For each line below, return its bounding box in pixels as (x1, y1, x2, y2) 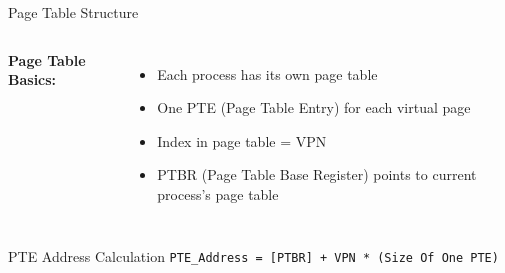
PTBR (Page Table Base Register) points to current (157, 164, 477, 185)
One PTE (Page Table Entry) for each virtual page (157, 97, 471, 118)
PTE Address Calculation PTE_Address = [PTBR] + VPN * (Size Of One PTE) (8, 245, 499, 266)
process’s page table (157, 183, 279, 204)
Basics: (8, 69, 57, 90)
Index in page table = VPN (157, 130, 327, 151)
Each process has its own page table (157, 63, 378, 84)
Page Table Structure (8, 2, 139, 22)
